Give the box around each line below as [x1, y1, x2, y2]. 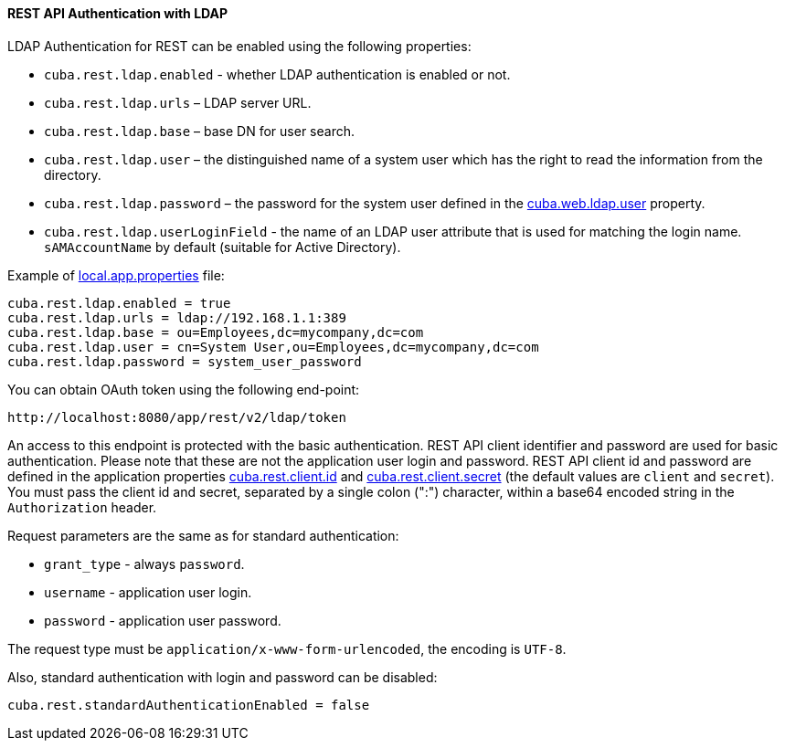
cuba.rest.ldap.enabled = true [7, 295, 231, 311]
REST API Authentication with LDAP [7, 5, 228, 21]
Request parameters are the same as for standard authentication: [7, 527, 399, 543]
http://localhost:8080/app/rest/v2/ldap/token [7, 409, 346, 425]
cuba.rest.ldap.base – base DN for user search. [44, 122, 355, 139]
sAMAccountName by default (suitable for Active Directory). [44, 238, 401, 255]
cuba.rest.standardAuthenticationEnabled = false [7, 697, 370, 712]
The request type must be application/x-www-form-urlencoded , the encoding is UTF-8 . [7, 640, 567, 657]
